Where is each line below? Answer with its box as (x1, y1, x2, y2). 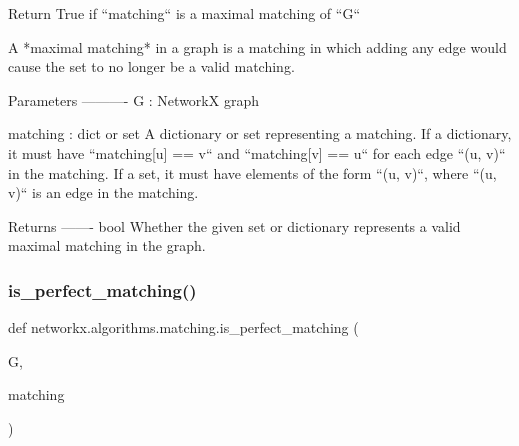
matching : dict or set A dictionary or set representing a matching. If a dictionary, (8, 123, 512, 144)
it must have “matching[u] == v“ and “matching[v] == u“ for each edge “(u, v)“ (8, 142, 506, 163)
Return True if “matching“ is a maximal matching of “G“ (8, 3, 360, 23)
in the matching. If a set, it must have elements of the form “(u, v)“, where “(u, (8, 162, 497, 183)
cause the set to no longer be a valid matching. (8, 56, 295, 77)
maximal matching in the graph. (8, 235, 206, 256)
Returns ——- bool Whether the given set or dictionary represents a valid (8, 215, 461, 236)
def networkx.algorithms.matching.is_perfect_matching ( (8, 317, 359, 338)
